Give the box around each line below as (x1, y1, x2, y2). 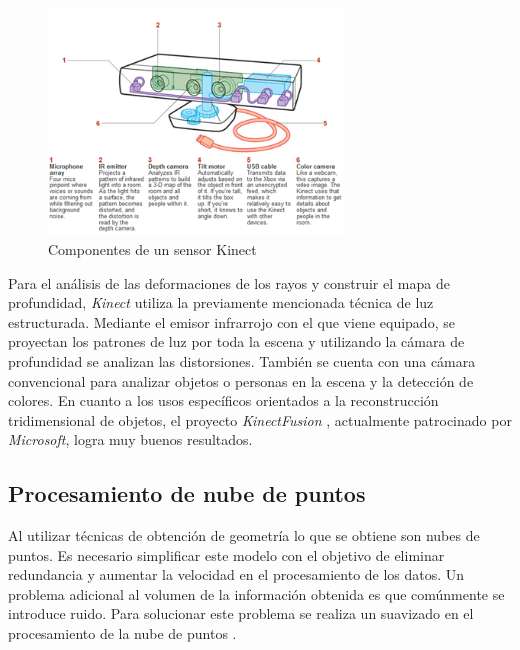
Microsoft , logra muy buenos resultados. (8, 429, 253, 450)
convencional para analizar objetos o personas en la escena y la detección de (8, 370, 474, 391)
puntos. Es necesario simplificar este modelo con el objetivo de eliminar (8, 544, 445, 565)
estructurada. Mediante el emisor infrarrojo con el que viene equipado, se (8, 311, 455, 332)
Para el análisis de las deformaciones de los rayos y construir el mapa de (8, 272, 450, 293)
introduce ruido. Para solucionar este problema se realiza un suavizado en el (8, 603, 474, 624)
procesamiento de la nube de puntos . (8, 623, 237, 644)
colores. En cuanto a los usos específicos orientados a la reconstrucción (8, 390, 439, 411)
